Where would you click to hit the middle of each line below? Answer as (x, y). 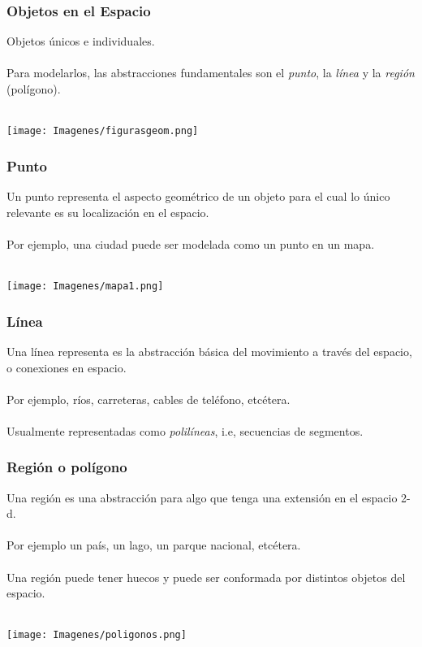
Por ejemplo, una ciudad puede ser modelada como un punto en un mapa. (191, 243)
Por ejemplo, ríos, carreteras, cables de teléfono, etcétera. (149, 399)
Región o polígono (67, 467)
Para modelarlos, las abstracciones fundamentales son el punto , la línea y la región (211, 73)
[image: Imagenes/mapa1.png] (85, 287)
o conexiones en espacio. (67, 367)
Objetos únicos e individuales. (81, 41)
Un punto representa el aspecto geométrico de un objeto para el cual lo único (198, 196)
